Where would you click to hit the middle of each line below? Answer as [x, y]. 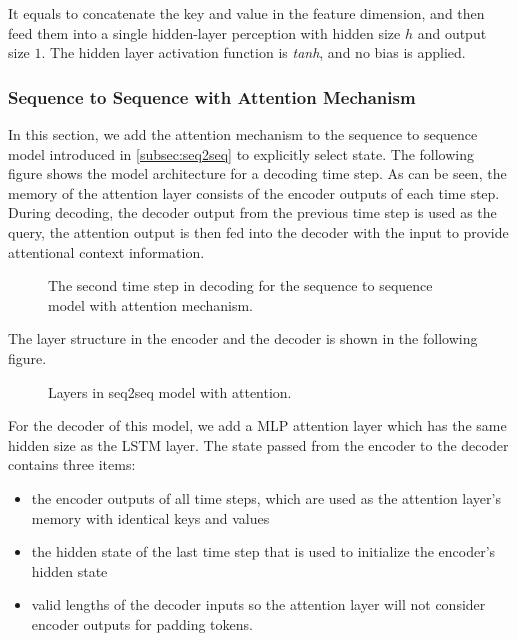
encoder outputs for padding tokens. [142, 623]
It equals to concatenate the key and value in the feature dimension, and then [246, 13]
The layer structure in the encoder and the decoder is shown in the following [243, 338]
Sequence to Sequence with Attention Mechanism [212, 96]
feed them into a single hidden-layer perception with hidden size [204, 32]
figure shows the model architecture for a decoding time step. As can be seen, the [257, 173]
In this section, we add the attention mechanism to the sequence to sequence [243, 134]
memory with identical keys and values [150, 517]
